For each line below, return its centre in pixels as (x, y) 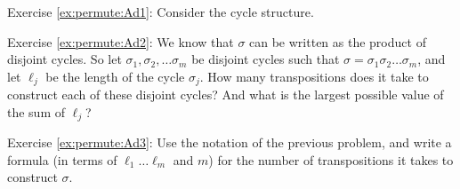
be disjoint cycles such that (266, 59)
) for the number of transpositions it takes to (331, 159)
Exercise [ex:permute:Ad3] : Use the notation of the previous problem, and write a (230, 142)
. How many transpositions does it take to (314, 76)
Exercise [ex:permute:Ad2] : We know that (121, 41)
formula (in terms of (62, 159)
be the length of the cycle (115, 76)
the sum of (36, 111)
